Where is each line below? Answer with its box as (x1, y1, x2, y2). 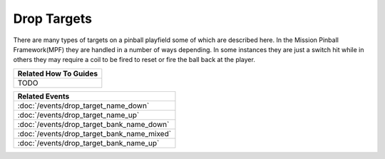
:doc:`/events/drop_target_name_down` (17, 101, 150, 111)
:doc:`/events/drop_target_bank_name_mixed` (17, 128, 171, 138)
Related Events (17, 91, 70, 101)
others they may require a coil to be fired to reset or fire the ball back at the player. (13, 56, 256, 64)
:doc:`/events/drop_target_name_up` (17, 110, 140, 120)
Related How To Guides (17, 68, 98, 78)
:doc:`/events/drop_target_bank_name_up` (17, 138, 160, 148)
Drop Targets (13, 11, 93, 26)
